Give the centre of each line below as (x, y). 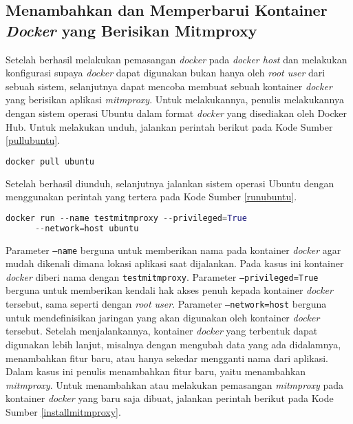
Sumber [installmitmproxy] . (63, 411)
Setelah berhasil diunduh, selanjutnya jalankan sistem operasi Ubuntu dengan (170, 183)
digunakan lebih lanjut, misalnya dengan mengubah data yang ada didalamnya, (173, 344)
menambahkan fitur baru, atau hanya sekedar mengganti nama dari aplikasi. (167, 358)
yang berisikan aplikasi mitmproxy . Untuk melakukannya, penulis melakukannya (175, 99)
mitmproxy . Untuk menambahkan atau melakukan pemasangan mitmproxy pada (175, 384)
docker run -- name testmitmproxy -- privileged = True (126, 218)
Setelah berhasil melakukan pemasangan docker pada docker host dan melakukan (176, 59)
